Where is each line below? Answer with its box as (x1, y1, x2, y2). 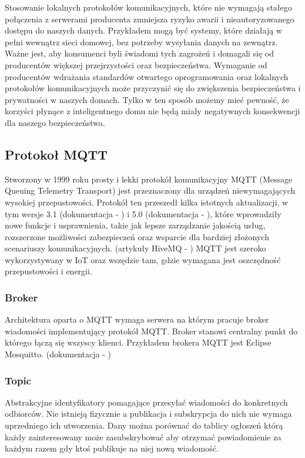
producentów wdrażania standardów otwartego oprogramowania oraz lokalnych (5, 70, 289, 82)
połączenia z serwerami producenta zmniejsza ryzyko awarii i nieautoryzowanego (5, 12, 294, 25)
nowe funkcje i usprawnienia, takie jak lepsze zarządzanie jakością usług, (5, 219, 266, 231)
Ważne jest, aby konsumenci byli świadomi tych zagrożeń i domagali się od (5, 47, 274, 59)
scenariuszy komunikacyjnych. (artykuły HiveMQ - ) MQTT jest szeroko (5, 242, 266, 254)
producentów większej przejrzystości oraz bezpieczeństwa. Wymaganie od (5, 58, 267, 71)
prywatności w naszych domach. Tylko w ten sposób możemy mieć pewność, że (5, 93, 289, 105)
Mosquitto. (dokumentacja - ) (5, 348, 111, 360)
